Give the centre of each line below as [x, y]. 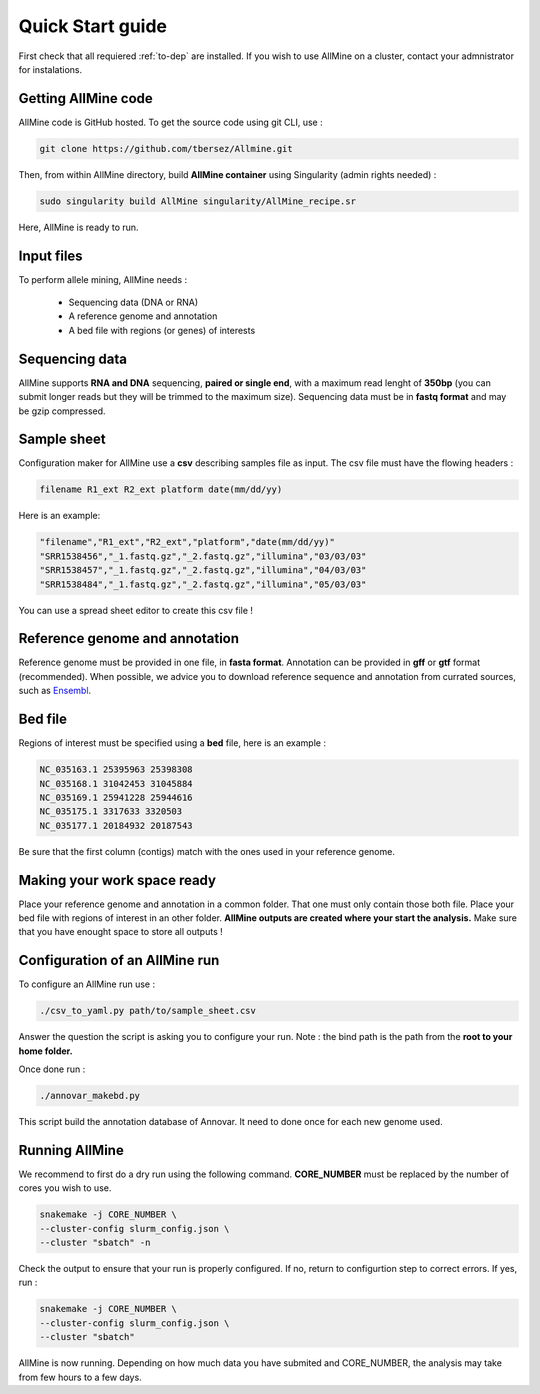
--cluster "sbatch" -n [95, 1243]
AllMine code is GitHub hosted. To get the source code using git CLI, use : [171, 122]
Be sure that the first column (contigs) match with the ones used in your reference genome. [206, 851]
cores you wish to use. [65, 1188]
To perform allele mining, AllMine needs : [103, 279]
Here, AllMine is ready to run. [78, 227]
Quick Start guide [92, 26]
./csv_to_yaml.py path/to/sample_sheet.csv [148, 1011]
